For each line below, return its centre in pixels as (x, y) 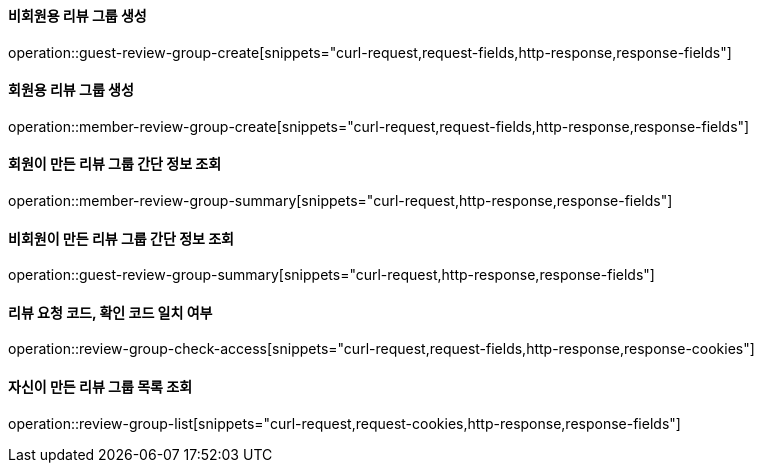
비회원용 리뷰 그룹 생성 (77, 15)
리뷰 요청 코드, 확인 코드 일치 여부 (110, 312)
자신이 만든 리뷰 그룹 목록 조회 (100, 387)
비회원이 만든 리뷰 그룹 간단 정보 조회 (121, 238)
